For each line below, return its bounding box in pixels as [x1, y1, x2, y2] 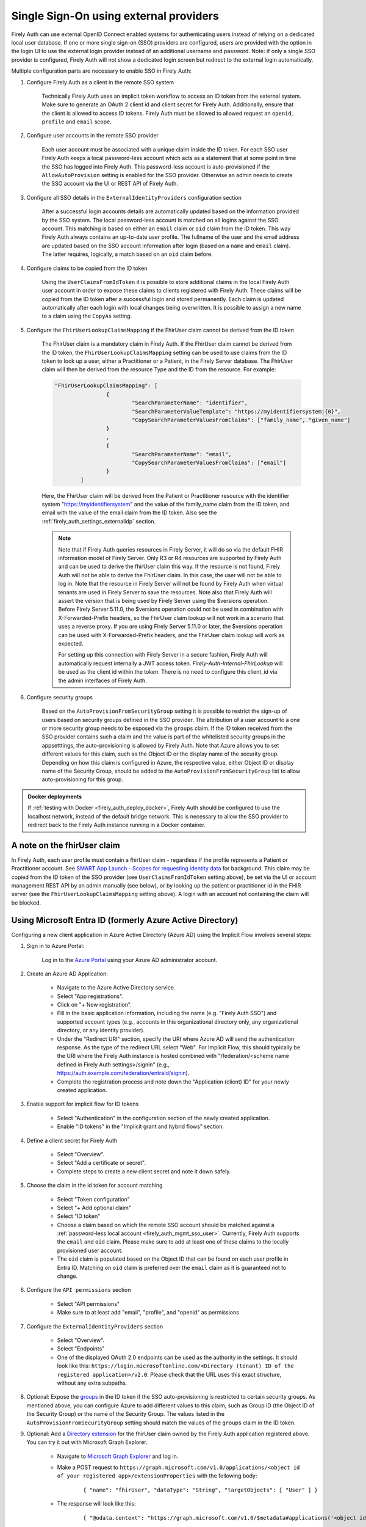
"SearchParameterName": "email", [131, 451, 232, 457]
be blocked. [11, 898, 41, 906]
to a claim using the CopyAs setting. [41, 312, 132, 320]
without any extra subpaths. [57, 1379, 127, 1387]
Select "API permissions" [57, 1300, 120, 1307]
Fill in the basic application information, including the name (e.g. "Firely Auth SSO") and [57, 1010, 277, 1017]
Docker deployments [27, 793, 82, 800]
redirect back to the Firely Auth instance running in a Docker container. [27, 821, 206, 828]
